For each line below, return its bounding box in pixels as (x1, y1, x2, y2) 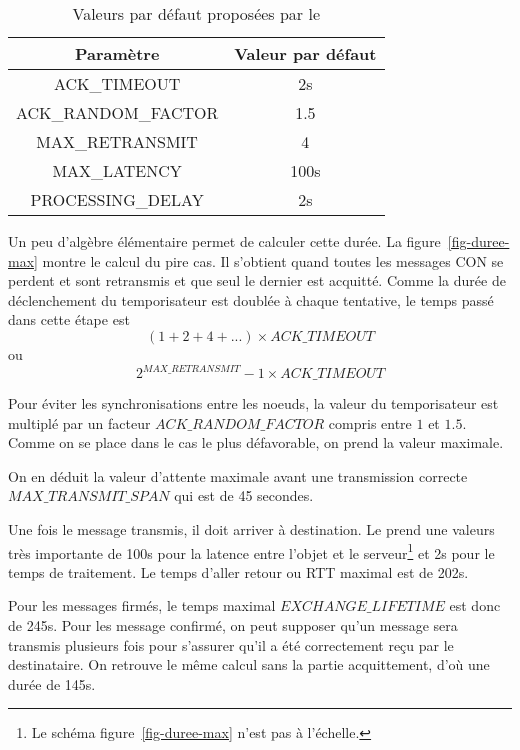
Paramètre (74, 42, 160, 65)
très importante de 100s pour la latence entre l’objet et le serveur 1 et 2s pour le (8, 539, 495, 563)
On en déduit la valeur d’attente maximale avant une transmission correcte (8, 465, 468, 486)
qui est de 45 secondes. (174, 485, 314, 506)
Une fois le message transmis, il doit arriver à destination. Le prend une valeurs (8, 519, 495, 540)
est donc (449, 595, 501, 616)
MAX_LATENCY (52, 159, 182, 182)
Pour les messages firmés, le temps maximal (8, 595, 276, 616)
